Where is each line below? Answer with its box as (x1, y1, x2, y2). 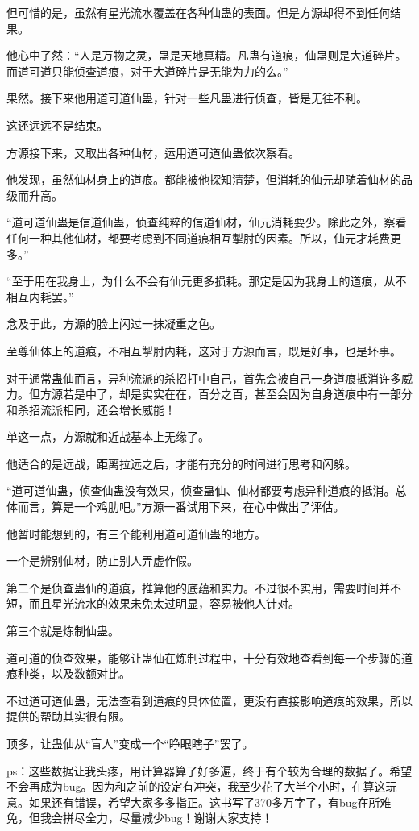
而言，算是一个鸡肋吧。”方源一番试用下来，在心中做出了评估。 (17, 498, 345, 515)
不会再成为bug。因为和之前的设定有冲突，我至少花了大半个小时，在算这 (6, 778, 386, 795)
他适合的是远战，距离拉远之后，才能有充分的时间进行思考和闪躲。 (6, 455, 356, 472)
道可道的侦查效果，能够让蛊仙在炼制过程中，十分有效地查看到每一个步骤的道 (6, 649, 413, 666)
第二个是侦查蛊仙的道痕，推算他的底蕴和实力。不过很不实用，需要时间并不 (6, 579, 401, 596)
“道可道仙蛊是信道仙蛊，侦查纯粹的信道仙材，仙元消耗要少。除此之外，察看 (6, 214, 407, 231)
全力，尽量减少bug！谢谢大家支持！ (85, 809, 273, 826)
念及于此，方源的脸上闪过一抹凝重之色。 (6, 315, 221, 332)
